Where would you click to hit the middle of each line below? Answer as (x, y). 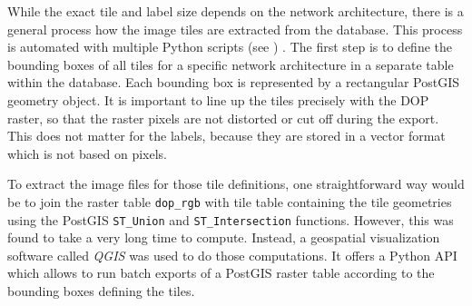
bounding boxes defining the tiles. (101, 291)
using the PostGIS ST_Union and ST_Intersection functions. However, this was (231, 219)
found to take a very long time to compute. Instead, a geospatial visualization (224, 237)
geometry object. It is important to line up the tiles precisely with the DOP (218, 99)
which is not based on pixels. (88, 153)
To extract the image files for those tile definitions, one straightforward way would (236, 184)
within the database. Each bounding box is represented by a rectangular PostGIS (233, 82)
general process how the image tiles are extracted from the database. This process (235, 29)
